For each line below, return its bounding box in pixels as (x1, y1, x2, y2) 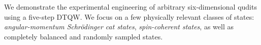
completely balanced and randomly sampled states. (4, 31, 163, 41)
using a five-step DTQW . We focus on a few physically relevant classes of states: (4, 11, 254, 22)
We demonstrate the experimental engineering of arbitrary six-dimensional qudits (4, 2, 257, 12)
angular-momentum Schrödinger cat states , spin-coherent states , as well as (4, 21, 234, 32)
